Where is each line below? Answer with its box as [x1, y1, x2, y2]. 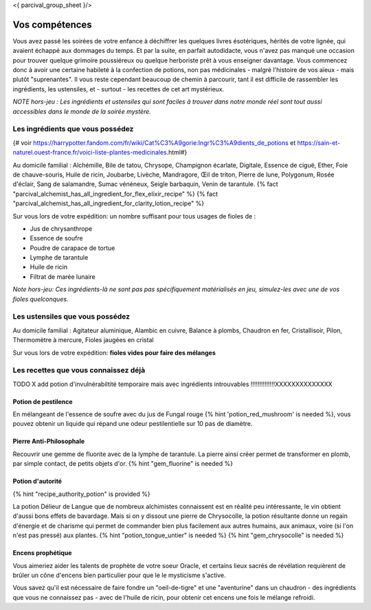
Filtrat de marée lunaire [30, 272, 95, 281]
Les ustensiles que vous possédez [12, 312, 131, 321]
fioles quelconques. [12, 295, 69, 303]
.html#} [166, 148, 188, 157]
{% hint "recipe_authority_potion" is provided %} [12, 490, 150, 498]
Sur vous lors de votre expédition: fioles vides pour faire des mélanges [12, 348, 216, 357]
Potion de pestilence [12, 397, 73, 405]
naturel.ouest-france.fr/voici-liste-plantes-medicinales [12, 148, 168, 157]
